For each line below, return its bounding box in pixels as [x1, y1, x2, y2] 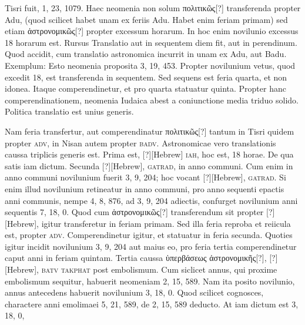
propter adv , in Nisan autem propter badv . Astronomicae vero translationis [5, 136, 276, 149]
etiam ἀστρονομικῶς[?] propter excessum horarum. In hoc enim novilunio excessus [5, 25, 299, 37]
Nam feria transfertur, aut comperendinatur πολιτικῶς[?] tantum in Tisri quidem [5, 125, 294, 137]
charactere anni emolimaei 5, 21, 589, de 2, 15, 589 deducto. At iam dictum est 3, [5, 297, 299, 310]
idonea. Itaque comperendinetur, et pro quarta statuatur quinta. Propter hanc [5, 82, 286, 95]
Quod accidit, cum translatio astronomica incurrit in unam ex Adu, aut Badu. [5, 48, 287, 60]
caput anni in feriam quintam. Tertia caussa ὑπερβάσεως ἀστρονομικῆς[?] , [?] [5, 252, 278, 264]
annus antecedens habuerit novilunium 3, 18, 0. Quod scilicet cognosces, [5, 286, 264, 299]
